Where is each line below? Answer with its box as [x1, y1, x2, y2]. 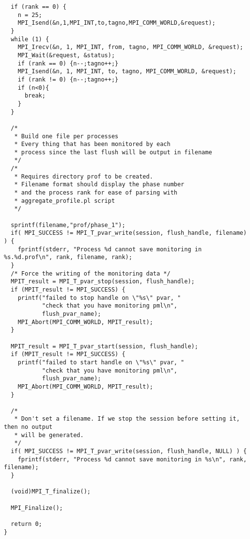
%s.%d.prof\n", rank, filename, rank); [4, 254, 132, 261]
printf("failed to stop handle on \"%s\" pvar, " [17, 294, 181, 301]
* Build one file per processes [14, 132, 119, 140]
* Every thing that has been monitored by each [14, 141, 171, 148]
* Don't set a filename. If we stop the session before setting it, [14, 415, 240, 423]
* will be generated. [14, 431, 84, 439]
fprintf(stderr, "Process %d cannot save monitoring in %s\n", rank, [17, 456, 247, 463]
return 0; [11, 521, 42, 527]
